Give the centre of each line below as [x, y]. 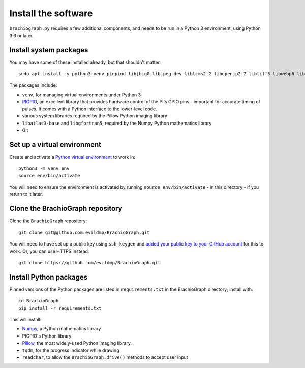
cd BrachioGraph [39, 301]
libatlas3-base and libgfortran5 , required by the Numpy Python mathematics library [117, 123]
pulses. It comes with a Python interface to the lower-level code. [89, 109]
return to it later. [26, 194]
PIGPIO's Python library [47, 336]
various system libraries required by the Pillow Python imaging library [95, 116]
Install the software [51, 13]
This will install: [25, 319]
